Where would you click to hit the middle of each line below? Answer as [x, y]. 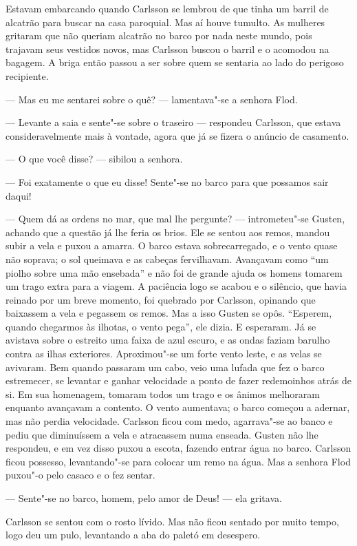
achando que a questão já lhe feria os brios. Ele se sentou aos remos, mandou [168, 232]
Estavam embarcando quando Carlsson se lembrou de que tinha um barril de [167, 8]
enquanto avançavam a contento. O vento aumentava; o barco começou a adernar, [178, 407]
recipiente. [27, 75]
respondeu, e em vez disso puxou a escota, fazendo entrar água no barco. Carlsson [178, 448]
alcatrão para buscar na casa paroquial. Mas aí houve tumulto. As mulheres [165, 22]
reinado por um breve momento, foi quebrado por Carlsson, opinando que [161, 299]
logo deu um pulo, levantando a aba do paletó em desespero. [133, 535]
